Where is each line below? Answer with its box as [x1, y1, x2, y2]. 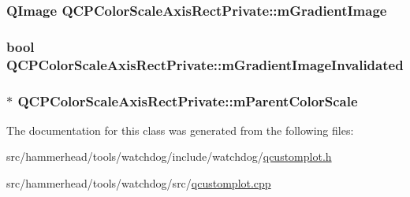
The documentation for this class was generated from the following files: [6, 121, 354, 138]
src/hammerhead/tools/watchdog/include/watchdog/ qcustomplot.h [6, 148, 332, 165]
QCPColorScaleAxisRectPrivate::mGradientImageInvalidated [6, 54, 404, 74]
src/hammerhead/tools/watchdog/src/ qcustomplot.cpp [6, 175, 271, 191]
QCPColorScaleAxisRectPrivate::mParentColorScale [17, 91, 358, 110]
